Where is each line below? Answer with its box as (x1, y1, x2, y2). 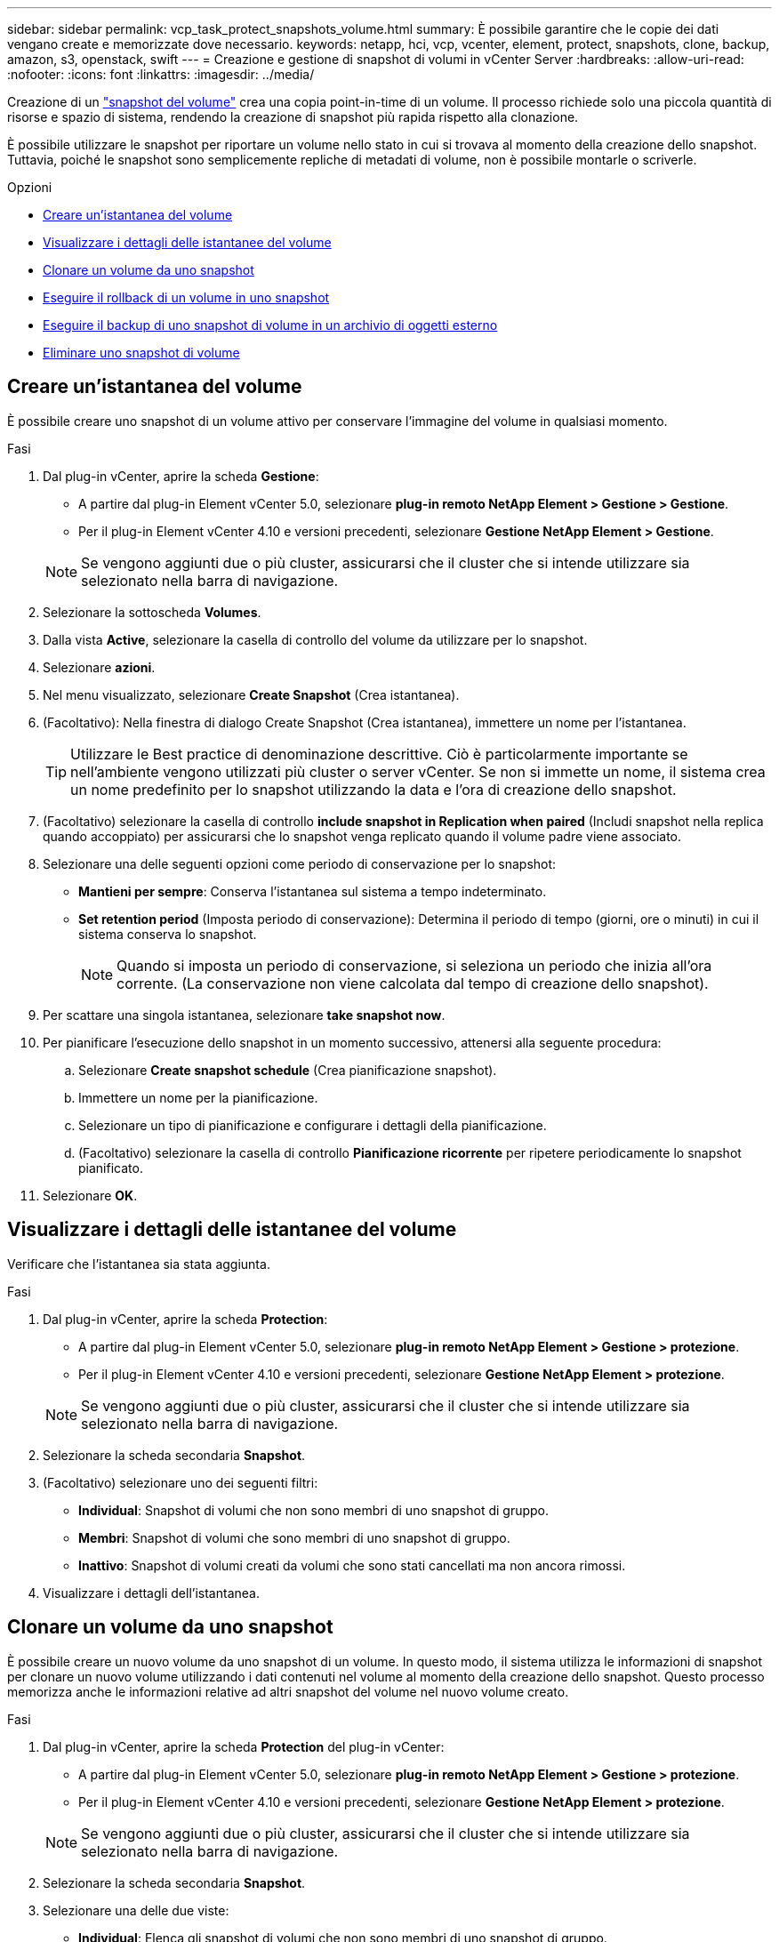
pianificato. (78, 1160, 143, 1176)
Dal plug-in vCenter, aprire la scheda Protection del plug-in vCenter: (43, 1738, 445, 1754)
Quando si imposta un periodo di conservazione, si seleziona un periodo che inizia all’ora (116, 956, 712, 975)
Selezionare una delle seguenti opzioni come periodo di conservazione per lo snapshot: (43, 855, 557, 871)
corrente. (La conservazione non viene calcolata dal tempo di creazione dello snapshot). (116, 974, 709, 992)
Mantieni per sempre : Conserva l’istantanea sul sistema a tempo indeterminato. (78, 883, 547, 899)
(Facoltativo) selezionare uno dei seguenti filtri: (43, 1474, 318, 1490)
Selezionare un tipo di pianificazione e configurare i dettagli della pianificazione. (78, 1117, 547, 1133)
